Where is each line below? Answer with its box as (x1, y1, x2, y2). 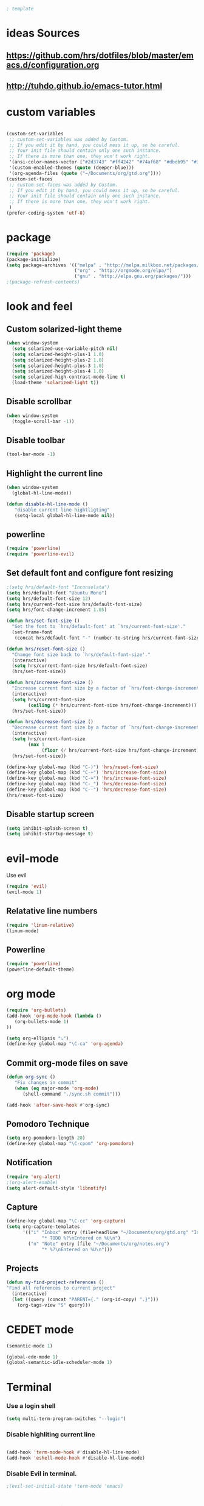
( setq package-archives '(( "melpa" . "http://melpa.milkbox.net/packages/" (6, 262, 202, 268)
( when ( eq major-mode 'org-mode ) (14, 1085, 99, 1091)
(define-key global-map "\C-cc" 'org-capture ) (6, 1218, 126, 1224)
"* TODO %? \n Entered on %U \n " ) (41, 1235, 121, 1241)
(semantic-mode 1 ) (6, 1343, 53, 1349)
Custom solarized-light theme (6, 324, 123, 334)
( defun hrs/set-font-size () (6, 618, 80, 624)
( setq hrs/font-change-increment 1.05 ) (6, 607, 107, 613)
